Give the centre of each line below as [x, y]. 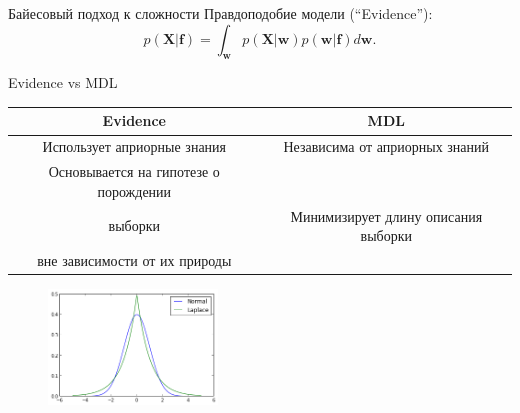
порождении [134, 190]
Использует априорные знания [134, 146]
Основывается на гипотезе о [134, 171]
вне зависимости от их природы [134, 260]
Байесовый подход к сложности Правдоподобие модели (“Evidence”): [220, 13]
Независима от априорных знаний [386, 146]
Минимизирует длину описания [386, 215]
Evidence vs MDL [63, 82]
